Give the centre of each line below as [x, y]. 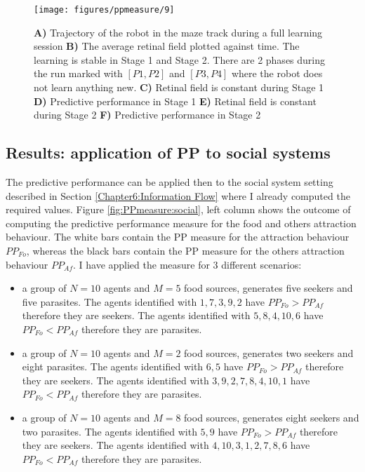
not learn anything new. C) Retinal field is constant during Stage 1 [179, 87]
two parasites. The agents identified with [109, 431]
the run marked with [78, 73]
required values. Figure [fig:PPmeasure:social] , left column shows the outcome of [178, 209]
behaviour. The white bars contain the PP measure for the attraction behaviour [178, 237]
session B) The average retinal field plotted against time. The [167, 46]
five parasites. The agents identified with [109, 301]
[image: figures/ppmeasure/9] [104, 10]
